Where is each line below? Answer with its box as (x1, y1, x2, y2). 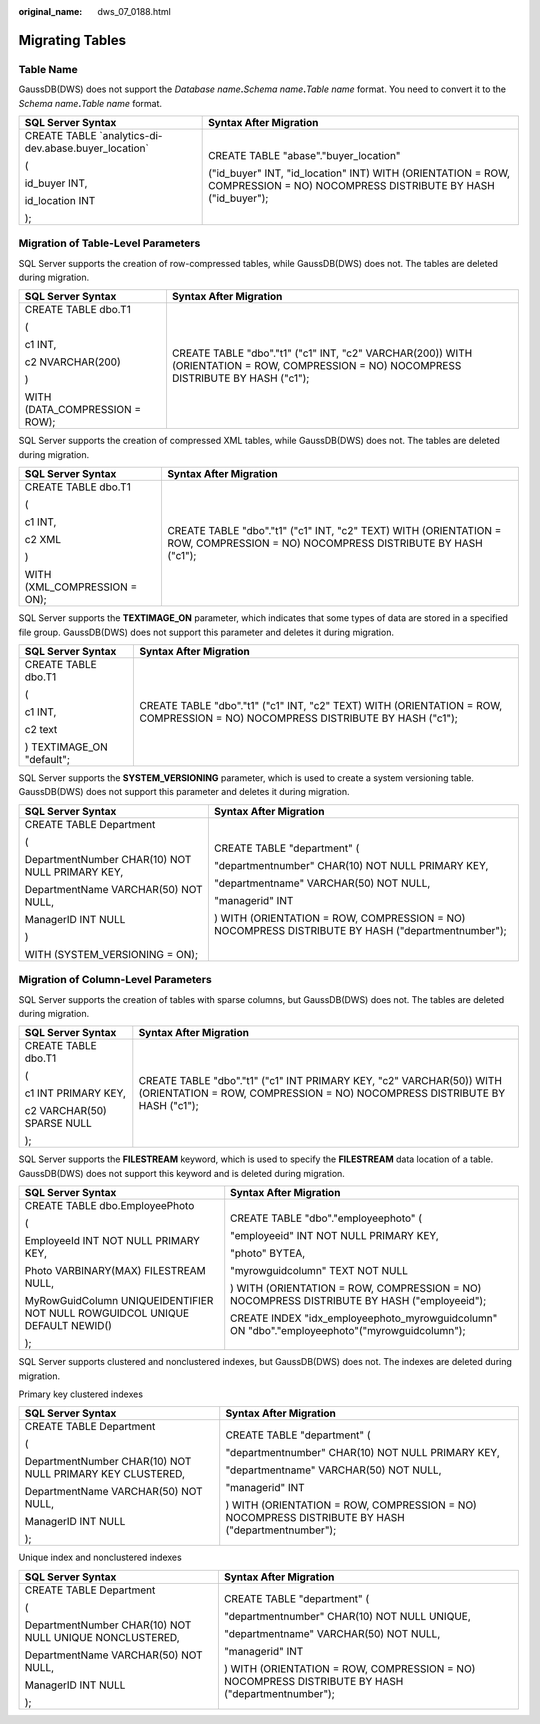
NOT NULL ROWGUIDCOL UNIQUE (24, 1306, 190, 1320)
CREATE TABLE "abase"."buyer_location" (208, 148, 401, 162)
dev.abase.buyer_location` (24, 141, 149, 155)
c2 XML (24, 533, 62, 547)
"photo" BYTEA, (230, 1246, 306, 1260)
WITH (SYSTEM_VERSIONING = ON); (24, 947, 199, 961)
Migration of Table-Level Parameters (18, 236, 201, 250)
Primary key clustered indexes (18, 1388, 144, 1400)
